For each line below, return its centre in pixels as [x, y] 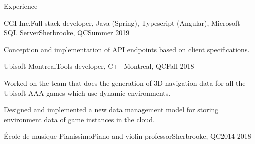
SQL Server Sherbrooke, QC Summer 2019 [67, 33]
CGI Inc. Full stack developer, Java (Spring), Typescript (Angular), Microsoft [122, 23]
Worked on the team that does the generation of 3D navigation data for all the [125, 82]
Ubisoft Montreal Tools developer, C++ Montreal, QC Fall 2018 [99, 66]
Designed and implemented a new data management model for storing [111, 109]
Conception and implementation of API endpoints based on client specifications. [127, 49]
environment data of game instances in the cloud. [79, 119]
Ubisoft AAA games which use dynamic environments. [87, 92]
